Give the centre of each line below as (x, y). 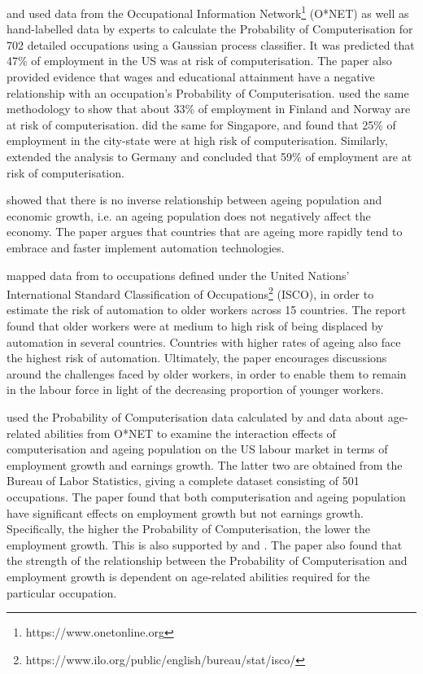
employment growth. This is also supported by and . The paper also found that (205, 544)
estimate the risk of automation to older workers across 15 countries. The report (207, 310)
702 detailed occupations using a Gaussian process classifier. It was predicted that (211, 44)
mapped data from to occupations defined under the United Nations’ (178, 275)
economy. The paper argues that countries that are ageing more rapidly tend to (205, 232)
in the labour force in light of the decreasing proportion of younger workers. (195, 390)
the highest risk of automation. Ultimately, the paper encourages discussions (197, 358)
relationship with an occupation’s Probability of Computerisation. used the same (208, 92)
